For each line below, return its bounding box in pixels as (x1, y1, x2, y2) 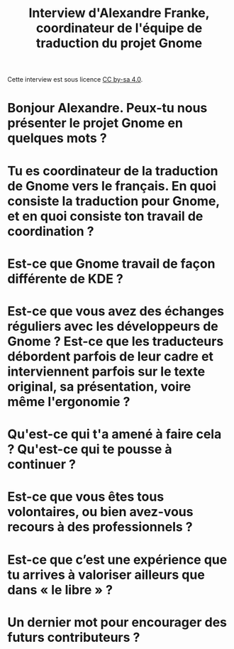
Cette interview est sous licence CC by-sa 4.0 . (7, 75, 143, 84)
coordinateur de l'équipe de (35, 20, 203, 36)
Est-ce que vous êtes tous (7, 489, 165, 505)
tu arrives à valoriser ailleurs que (7, 567, 206, 583)
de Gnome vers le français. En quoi (7, 178, 217, 194)
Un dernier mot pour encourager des (7, 614, 228, 630)
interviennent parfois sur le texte (7, 364, 206, 379)
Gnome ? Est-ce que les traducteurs (7, 333, 224, 349)
